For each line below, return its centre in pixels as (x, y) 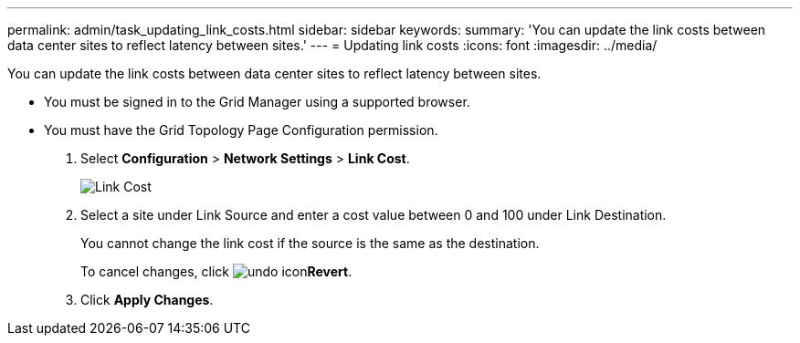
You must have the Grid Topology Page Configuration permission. (241, 130)
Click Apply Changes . (147, 300)
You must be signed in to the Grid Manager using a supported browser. (257, 102)
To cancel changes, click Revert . (216, 271)
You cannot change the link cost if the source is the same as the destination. (310, 243)
